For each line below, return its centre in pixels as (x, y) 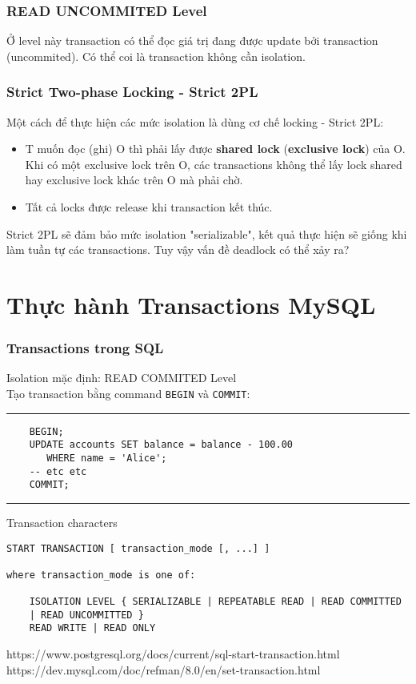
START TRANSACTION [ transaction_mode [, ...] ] (138, 548)
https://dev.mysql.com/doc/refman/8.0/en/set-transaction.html (164, 669)
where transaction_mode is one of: (101, 575)
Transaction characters (62, 522)
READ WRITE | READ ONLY (92, 628)
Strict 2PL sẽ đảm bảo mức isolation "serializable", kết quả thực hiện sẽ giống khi (207, 233)
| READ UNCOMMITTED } (86, 615)
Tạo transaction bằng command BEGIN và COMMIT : (128, 393)
